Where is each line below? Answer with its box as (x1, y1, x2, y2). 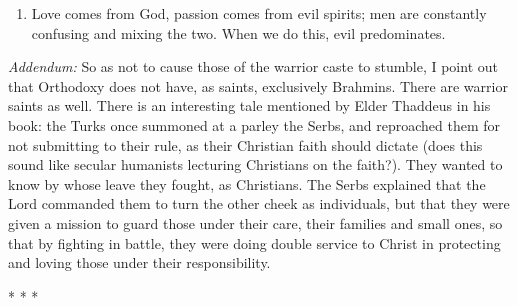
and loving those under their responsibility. (8, 252, 271, 273)
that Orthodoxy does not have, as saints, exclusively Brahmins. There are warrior (8, 75, 508, 96)
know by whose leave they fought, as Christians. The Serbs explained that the (8, 173, 486, 194)
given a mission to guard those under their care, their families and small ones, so (8, 212, 503, 233)
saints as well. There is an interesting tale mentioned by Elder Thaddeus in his (8, 95, 491, 116)
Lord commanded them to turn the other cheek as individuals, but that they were (8, 193, 510, 214)
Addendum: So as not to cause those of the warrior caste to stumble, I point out (8, 56, 498, 77)
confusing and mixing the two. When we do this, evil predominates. (31, 22, 446, 43)
